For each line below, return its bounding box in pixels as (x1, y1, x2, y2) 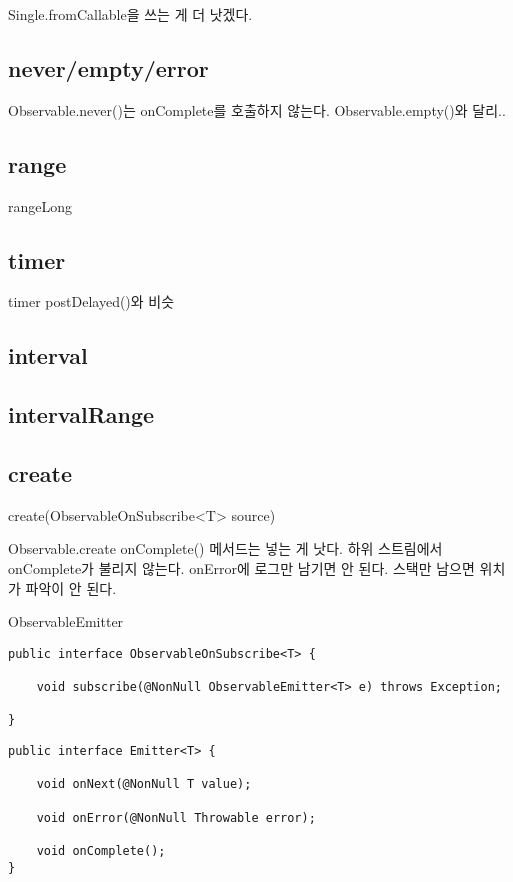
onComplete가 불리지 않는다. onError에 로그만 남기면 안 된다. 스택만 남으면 (8, 557, 475, 578)
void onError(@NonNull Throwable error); (36, 810, 316, 825)
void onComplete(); (36, 843, 166, 858)
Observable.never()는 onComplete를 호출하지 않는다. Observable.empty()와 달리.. (8, 99, 506, 120)
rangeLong (8, 195, 73, 216)
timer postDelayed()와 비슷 (8, 291, 175, 312)
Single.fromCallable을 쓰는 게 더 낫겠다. (8, 4, 253, 24)
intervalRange (8, 399, 155, 430)
